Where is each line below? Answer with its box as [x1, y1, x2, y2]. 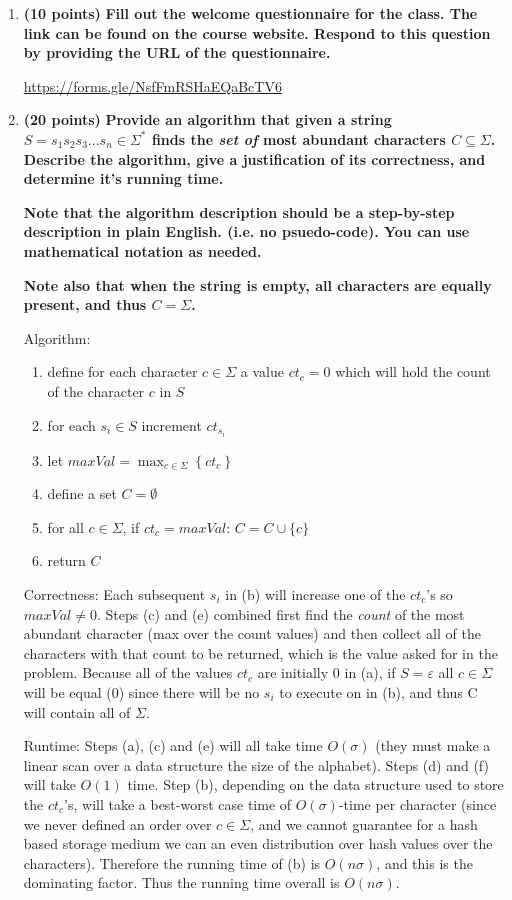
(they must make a [375, 735, 491, 756]
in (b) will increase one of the [225, 583, 406, 604]
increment [141, 414, 202, 435]
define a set [47, 483, 117, 504]
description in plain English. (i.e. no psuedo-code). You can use [23, 221, 470, 242]
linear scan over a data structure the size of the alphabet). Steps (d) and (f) [23, 754, 489, 775]
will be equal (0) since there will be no [23, 681, 260, 702]
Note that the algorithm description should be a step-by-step [23, 201, 455, 222]
